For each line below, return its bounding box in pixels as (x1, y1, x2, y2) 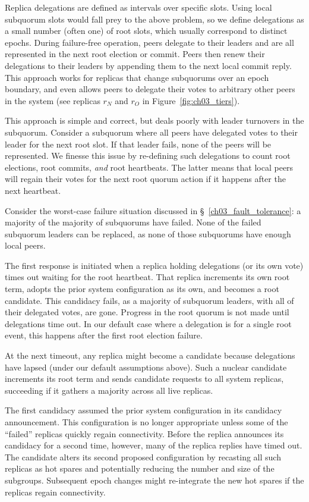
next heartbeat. (5, 184, 61, 196)
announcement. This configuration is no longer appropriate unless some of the (5, 416, 288, 428)
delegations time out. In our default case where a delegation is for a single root (5, 317, 292, 330)
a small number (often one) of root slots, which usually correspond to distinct (5, 24, 288, 37)
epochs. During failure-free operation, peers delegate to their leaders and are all (5, 36, 294, 48)
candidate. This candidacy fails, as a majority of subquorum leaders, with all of (5, 294, 294, 306)
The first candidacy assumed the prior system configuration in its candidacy (5, 404, 282, 416)
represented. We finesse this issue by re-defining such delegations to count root (5, 149, 291, 162)
